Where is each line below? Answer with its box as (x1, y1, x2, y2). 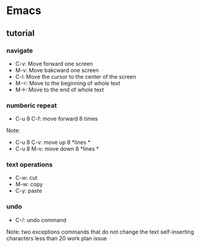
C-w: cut (15, 174, 38, 182)
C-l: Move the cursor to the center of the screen (15, 73, 136, 80)
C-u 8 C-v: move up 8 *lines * (15, 138, 91, 146)
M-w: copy (15, 181, 43, 188)
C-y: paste (15, 187, 42, 195)
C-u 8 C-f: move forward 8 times (15, 115, 98, 123)
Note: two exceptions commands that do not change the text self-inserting (6, 228, 194, 235)
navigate (6, 46, 34, 55)
